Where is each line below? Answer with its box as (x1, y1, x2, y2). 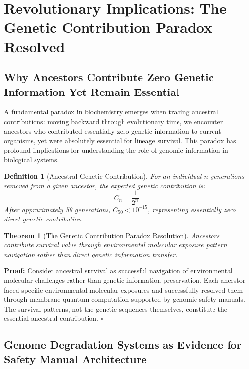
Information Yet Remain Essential (4, 84, 179, 99)
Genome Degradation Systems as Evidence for (4, 337, 242, 352)
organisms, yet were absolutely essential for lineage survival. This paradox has (4, 135, 236, 146)
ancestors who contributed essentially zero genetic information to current (4, 126, 221, 136)
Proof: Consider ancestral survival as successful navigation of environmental (4, 265, 233, 276)
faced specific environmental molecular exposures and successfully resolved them (4, 284, 243, 295)
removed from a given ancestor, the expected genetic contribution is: (4, 180, 206, 190)
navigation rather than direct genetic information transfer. (4, 249, 178, 259)
